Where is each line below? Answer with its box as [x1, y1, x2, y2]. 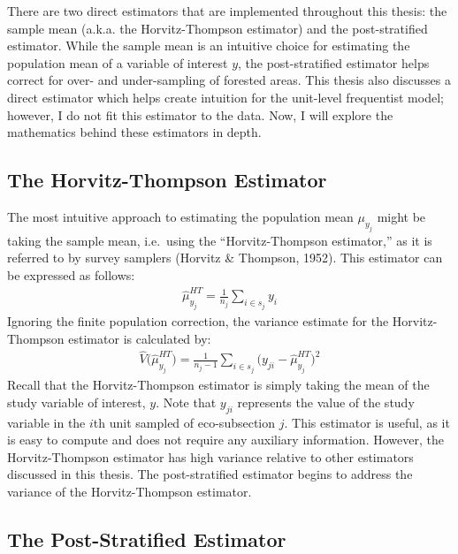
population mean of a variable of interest [7, 53, 228, 72]
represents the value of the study [237, 392, 415, 411]
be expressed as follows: [7, 265, 135, 284]
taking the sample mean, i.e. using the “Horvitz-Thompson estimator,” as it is [7, 231, 432, 249]
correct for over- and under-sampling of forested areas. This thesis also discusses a [7, 71, 451, 89]
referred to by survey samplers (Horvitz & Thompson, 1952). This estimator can [7, 248, 443, 267]
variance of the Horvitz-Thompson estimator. [7, 482, 252, 500]
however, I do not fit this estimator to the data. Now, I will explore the [7, 105, 393, 124]
